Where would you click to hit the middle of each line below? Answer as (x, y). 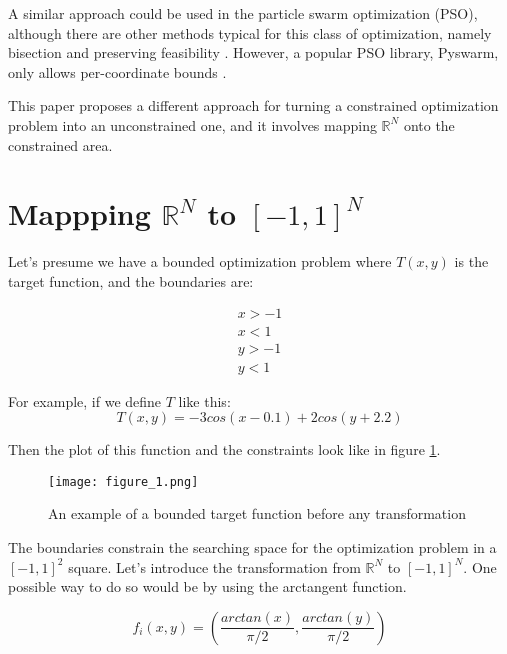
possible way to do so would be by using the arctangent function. (207, 586)
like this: (204, 400)
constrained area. (60, 144)
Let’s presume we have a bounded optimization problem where (200, 261)
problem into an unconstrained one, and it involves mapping (192, 124)
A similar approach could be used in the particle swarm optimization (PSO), (243, 13)
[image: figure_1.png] (123, 481)
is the (471, 261)
